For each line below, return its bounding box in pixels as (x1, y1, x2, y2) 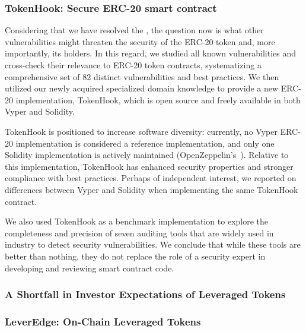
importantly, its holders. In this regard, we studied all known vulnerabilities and (5, 47, 297, 59)
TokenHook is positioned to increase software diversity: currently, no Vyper (5, 125, 278, 137)
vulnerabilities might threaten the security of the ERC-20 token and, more (5, 35, 275, 48)
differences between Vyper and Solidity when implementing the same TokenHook (5, 183, 298, 195)
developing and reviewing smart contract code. (5, 261, 174, 274)
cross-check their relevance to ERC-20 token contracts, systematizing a (5, 59, 262, 71)
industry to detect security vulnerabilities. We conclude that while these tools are (5, 238, 301, 251)
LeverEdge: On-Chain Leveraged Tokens (5, 314, 201, 328)
